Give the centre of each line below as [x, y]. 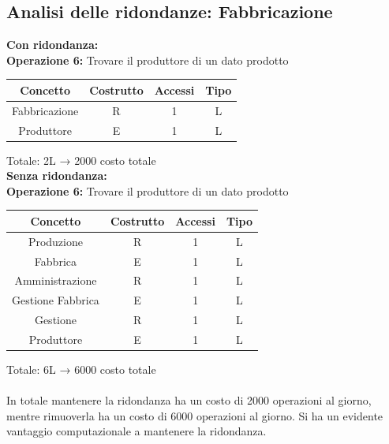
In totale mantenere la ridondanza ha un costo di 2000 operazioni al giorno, [189, 400]
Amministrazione [56, 280]
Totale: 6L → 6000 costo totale [81, 369]
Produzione [55, 241]
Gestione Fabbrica [56, 300]
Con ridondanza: [52, 45]
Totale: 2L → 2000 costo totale [81, 160]
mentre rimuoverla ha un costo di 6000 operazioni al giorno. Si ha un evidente [195, 415]
